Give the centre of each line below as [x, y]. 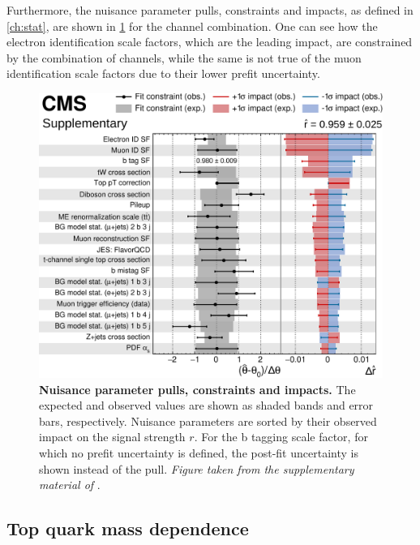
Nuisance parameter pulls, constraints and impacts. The [197, 389]
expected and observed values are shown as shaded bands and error [206, 405]
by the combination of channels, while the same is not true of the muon [184, 57]
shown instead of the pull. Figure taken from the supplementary [197, 468]
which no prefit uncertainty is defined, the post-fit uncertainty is [199, 453]
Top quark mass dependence [128, 528]
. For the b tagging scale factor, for [281, 437]
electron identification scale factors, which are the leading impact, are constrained [210, 42]
